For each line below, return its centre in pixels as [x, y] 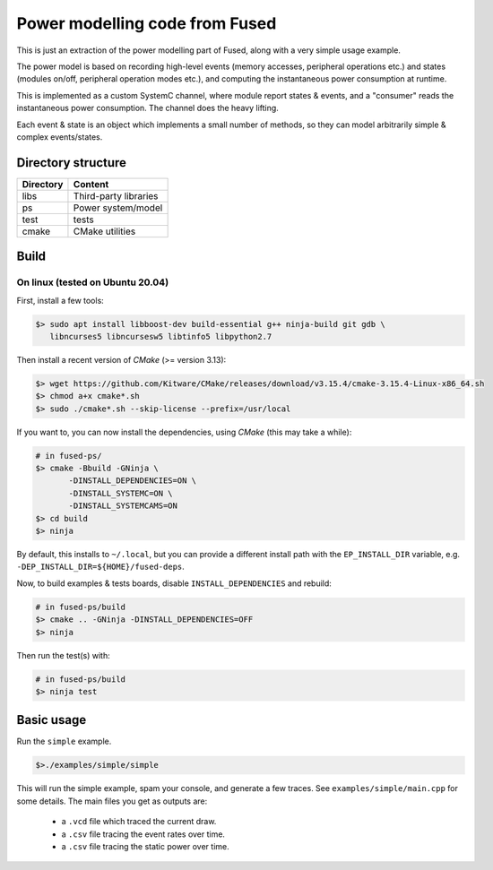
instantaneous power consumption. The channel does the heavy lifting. [148, 108]
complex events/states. [60, 137]
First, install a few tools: [61, 300]
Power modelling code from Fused [147, 23]
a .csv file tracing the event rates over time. [143, 834]
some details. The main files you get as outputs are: [112, 801]
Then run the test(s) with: [64, 655]
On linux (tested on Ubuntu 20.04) [93, 282]
